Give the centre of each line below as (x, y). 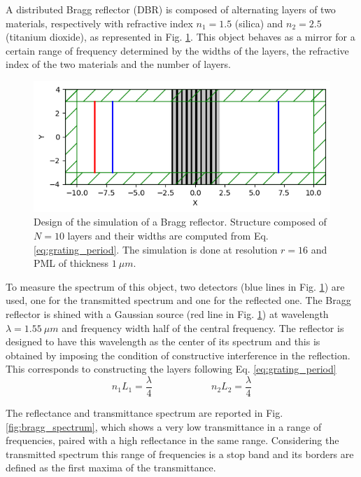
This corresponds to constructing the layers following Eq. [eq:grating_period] (171, 369)
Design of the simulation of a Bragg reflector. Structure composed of (180, 222)
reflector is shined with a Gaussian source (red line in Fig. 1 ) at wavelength (167, 313)
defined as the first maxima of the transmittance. (111, 468)
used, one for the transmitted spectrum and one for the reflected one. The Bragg (178, 300)
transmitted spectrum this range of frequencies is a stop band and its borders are (180, 454)
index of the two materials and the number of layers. (118, 64)
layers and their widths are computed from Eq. (168, 236)
